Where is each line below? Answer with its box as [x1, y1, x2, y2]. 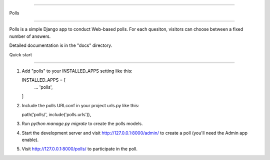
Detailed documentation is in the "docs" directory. [9, 42, 112, 48]
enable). [21, 137, 39, 143]
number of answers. [9, 33, 51, 39]
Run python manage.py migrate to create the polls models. [21, 121, 143, 127]
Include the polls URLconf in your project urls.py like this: [21, 102, 139, 108]
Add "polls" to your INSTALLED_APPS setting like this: [21, 68, 132, 74]
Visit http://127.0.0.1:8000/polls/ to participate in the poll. [21, 146, 137, 152]
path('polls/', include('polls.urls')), [21, 111, 91, 117]
